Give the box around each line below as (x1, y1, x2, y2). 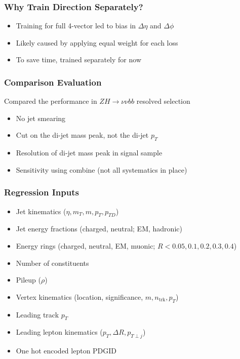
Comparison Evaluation (4, 75, 102, 88)
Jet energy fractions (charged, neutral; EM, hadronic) (16, 223, 182, 234)
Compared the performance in (4, 96, 97, 106)
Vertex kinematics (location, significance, (16, 291, 143, 302)
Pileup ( (16, 274, 42, 285)
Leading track (16, 309, 59, 320)
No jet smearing (16, 112, 66, 123)
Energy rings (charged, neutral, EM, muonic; (16, 241, 155, 251)
